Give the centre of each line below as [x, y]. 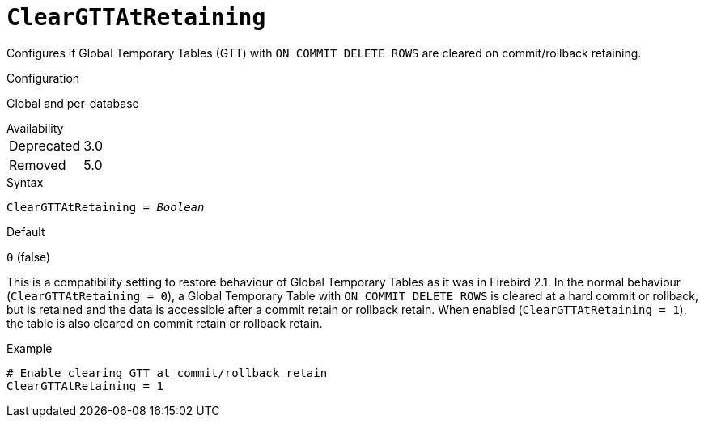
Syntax [25, 182]
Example [30, 348]
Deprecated [45, 145]
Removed [38, 165]
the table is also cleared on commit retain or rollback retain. [165, 323]
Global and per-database [73, 103]
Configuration [43, 78]
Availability [35, 128]
